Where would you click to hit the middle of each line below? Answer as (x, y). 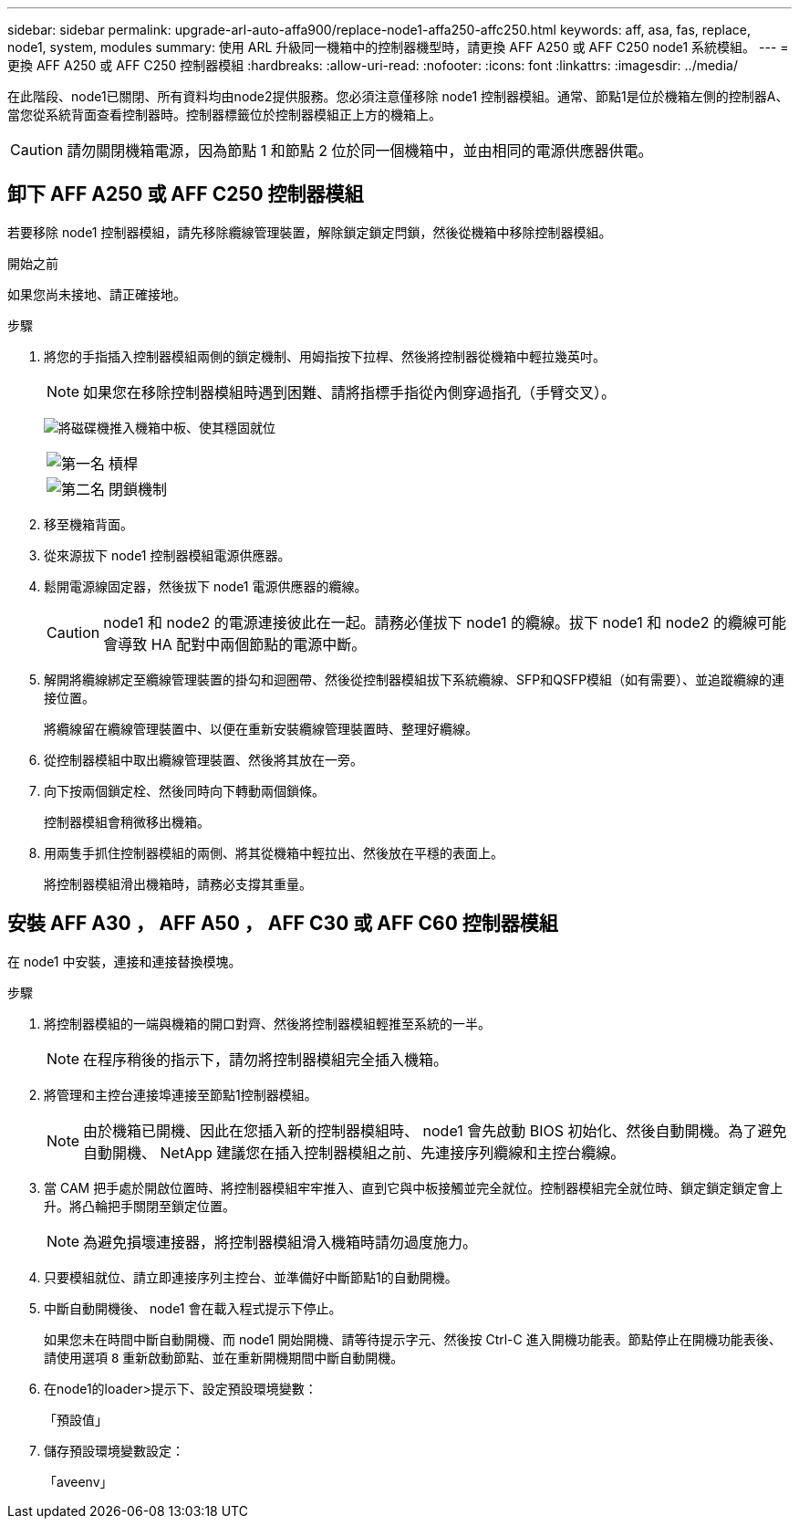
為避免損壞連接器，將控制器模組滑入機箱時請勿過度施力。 (280, 1242)
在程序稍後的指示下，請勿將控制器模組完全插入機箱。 (266, 1059)
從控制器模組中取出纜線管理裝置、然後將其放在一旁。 (203, 759)
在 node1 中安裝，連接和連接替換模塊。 (125, 961)
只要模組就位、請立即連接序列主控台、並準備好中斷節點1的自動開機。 (251, 1277)
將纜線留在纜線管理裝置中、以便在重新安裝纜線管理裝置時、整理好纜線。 (261, 728)
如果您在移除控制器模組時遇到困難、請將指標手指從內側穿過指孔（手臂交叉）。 (350, 392)
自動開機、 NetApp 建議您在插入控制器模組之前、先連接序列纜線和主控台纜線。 (354, 1152)
